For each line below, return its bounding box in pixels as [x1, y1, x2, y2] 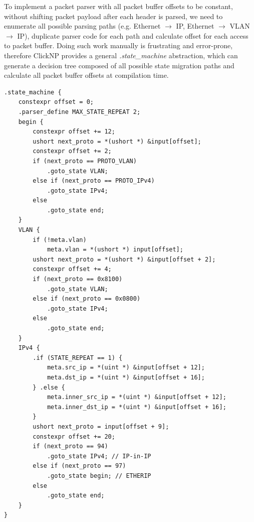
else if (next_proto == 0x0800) [33, 295, 141, 303]
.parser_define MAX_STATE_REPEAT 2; [18, 108, 141, 115]
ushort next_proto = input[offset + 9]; [33, 423, 169, 430]
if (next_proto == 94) [33, 443, 108, 450]
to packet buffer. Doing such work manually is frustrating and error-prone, [4, 40, 233, 51]
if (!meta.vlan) [33, 236, 87, 243]
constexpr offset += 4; [33, 266, 112, 273]
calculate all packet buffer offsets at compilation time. [4, 70, 169, 80]
